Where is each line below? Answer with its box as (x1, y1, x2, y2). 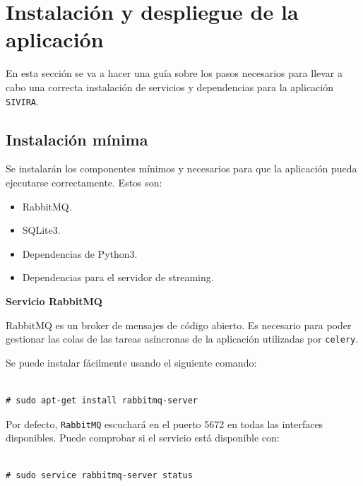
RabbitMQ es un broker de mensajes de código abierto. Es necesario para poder (6, 317, 352, 332)
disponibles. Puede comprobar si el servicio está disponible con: (6, 430, 280, 445)
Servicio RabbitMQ (6, 293, 102, 308)
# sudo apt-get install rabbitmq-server (6, 395, 198, 405)
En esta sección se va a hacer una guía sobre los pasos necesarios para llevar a (6, 66, 343, 81)
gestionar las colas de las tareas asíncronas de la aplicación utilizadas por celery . (6, 331, 359, 346)
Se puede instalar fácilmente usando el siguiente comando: (6, 355, 257, 369)
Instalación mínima (6, 128, 148, 150)
